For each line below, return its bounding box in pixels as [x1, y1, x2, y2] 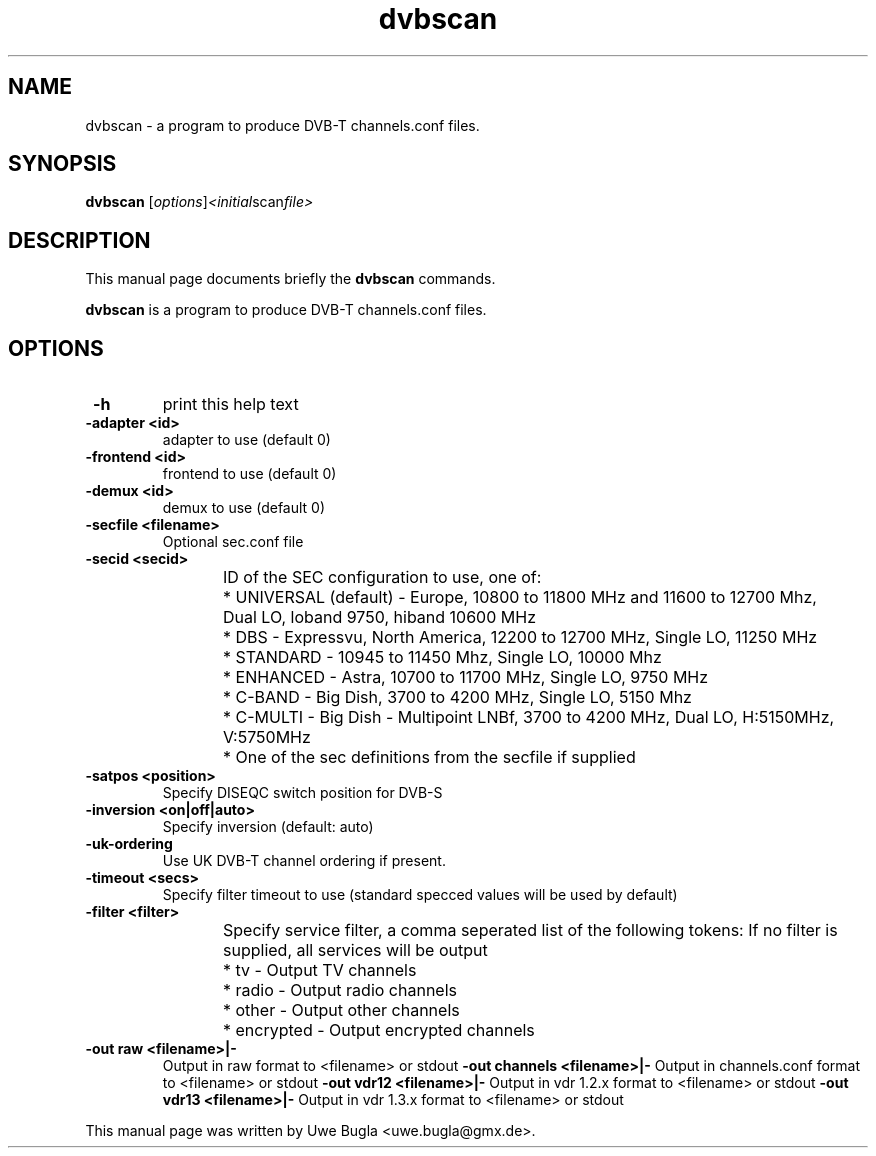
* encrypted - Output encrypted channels [223, 1020, 535, 1041]
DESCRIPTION [8, 227, 151, 253]
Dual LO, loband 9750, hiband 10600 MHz [223, 607, 536, 628]
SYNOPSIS [8, 151, 117, 177]
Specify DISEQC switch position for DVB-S [162, 784, 443, 802]
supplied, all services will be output [223, 940, 488, 961]
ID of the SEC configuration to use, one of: [223, 567, 542, 588]
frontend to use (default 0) [162, 465, 337, 483]
